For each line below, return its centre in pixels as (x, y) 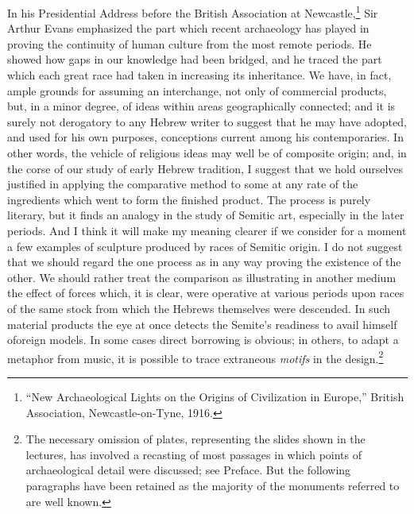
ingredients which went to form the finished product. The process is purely (189, 199)
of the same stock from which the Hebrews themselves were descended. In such (199, 308)
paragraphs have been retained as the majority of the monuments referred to (213, 485)
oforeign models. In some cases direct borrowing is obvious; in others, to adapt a (203, 340)
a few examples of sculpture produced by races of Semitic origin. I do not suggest (205, 246)
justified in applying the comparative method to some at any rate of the (183, 184)
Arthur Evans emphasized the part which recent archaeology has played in (188, 28)
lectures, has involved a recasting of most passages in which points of (194, 454)
